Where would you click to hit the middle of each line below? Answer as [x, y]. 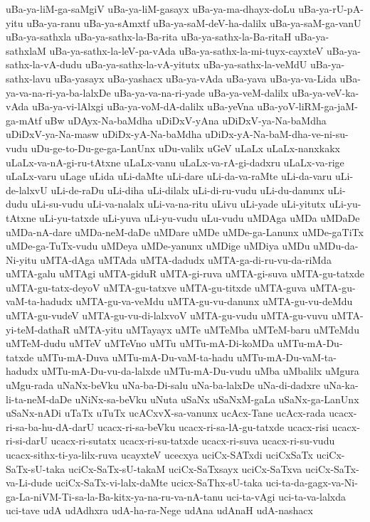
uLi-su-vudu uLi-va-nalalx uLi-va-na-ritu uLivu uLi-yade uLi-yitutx [178, 204]
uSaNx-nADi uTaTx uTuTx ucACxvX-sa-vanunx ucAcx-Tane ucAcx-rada [166, 413]
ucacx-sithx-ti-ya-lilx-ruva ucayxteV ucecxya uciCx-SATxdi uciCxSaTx [159, 454]
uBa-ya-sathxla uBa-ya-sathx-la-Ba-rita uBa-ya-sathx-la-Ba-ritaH [149, 37]
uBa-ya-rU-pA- [331, 9]
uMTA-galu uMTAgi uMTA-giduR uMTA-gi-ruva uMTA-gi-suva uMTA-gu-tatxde [185, 273]
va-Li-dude [29, 483]
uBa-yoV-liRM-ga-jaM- [307, 106]
